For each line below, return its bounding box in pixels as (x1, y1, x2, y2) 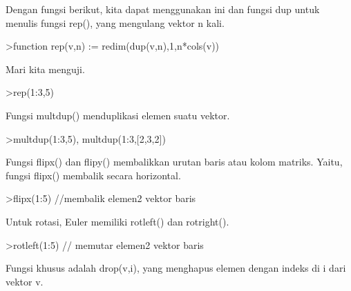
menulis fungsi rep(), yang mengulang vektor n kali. (6, 15, 225, 30)
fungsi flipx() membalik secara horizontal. (6, 168, 181, 182)
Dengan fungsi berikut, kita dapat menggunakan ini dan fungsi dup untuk (6, 2, 320, 16)
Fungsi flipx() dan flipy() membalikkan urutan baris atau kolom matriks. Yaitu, (6, 154, 343, 169)
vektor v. (6, 274, 44, 288)
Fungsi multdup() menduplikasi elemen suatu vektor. (6, 108, 230, 122)
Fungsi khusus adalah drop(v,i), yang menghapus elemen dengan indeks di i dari (6, 261, 346, 275)
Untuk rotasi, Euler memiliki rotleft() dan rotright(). (6, 214, 229, 228)
